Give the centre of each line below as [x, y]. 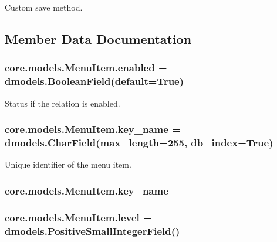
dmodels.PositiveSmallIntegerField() [92, 231]
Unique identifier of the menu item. [68, 164]
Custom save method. [44, 7]
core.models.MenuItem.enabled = [86, 68]
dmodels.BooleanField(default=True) [94, 81]
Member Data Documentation [98, 38]
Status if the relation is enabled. [63, 103]
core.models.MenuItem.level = [78, 217]
